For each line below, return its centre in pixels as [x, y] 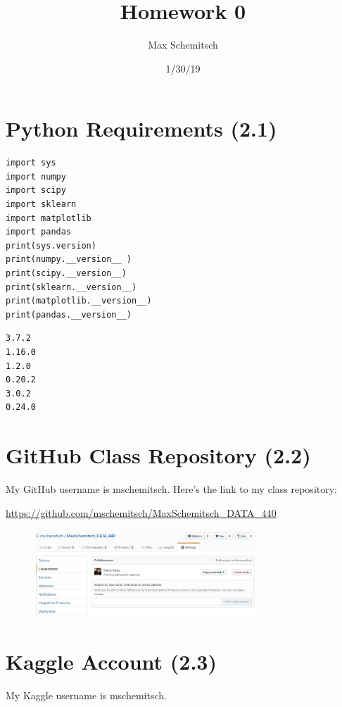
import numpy [36, 176]
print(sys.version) [51, 245]
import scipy [36, 190]
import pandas [39, 232]
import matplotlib [49, 218]
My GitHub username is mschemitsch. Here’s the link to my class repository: [171, 489]
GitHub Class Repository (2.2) [158, 455]
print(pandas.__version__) [69, 314]
